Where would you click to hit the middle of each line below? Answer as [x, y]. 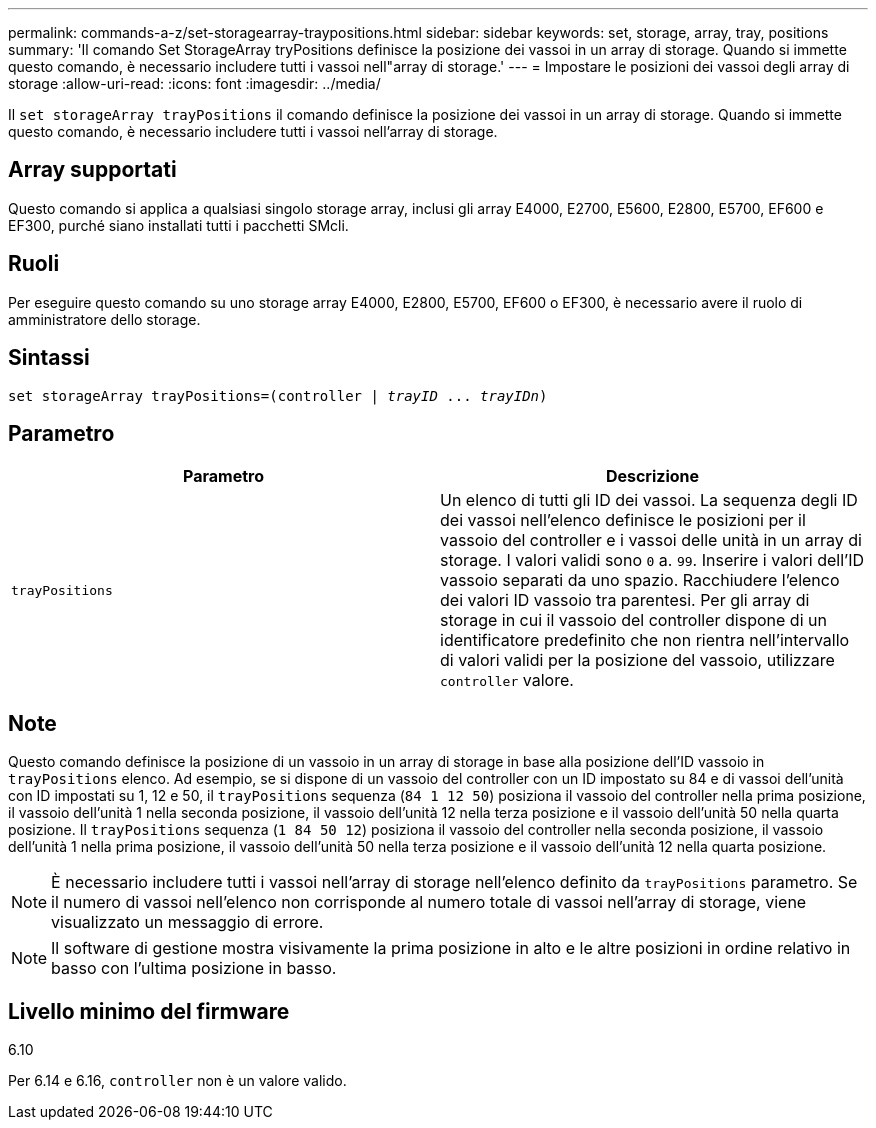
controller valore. [507, 680]
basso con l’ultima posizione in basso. [194, 968]
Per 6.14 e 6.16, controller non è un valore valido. [177, 1081]
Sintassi [49, 358]
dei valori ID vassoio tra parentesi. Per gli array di [625, 600]
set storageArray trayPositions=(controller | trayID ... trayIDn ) [278, 395]
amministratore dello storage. [104, 319]
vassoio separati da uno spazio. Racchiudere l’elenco [640, 580]
